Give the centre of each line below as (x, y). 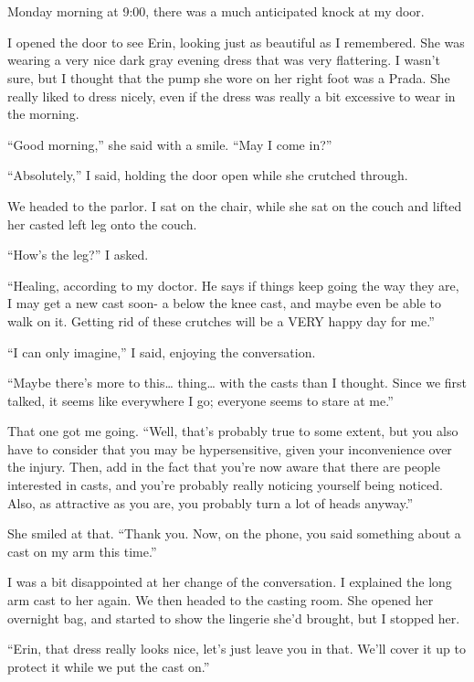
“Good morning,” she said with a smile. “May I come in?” (170, 144)
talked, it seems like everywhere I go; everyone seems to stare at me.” (200, 400)
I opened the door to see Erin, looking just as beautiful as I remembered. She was (236, 42)
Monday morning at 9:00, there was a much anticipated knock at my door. (216, 11)
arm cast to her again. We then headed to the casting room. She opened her (221, 600)
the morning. (43, 114)
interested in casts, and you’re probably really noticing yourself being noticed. (225, 485)
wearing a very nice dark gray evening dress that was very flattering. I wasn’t (224, 60)
